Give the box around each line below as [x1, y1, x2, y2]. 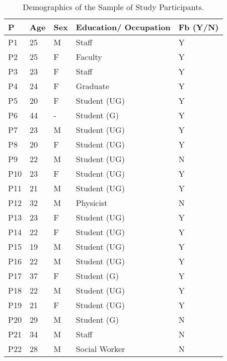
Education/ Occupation [75, 21, 171, 33]
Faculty [75, 51, 102, 62]
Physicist [75, 197, 108, 208]
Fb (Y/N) [178, 21, 219, 33]
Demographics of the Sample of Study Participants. [23, 1, 204, 13]
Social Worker [75, 343, 125, 354]
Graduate [75, 80, 109, 92]
